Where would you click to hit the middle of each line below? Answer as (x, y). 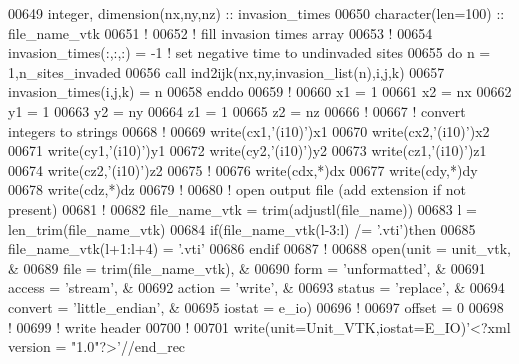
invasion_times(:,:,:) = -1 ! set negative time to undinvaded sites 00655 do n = (249, 52)
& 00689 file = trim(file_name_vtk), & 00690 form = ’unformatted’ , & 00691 (247, 267)
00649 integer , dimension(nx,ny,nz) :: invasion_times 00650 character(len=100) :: (256, 13)
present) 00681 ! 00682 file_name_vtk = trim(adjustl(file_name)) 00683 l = (242, 208)
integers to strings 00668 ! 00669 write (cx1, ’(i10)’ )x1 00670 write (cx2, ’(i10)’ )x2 (249, 130)
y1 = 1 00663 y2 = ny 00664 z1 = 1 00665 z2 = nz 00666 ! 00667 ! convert (237, 110)
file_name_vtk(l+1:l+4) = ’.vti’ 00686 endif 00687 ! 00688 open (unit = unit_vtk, (259, 248)
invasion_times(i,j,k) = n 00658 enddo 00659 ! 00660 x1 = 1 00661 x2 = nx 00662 (260, 91)
